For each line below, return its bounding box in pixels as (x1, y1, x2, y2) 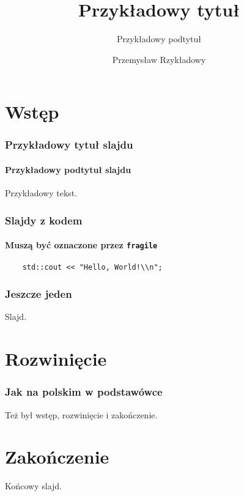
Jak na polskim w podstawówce (5, 384, 163, 399)
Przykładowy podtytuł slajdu (5, 163, 131, 176)
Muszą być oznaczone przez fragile (5, 239, 158, 251)
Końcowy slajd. (5, 479, 62, 492)
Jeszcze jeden (5, 286, 72, 302)
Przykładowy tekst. (5, 187, 78, 199)
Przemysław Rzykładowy (112, 53, 206, 65)
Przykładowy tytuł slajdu (5, 137, 133, 152)
